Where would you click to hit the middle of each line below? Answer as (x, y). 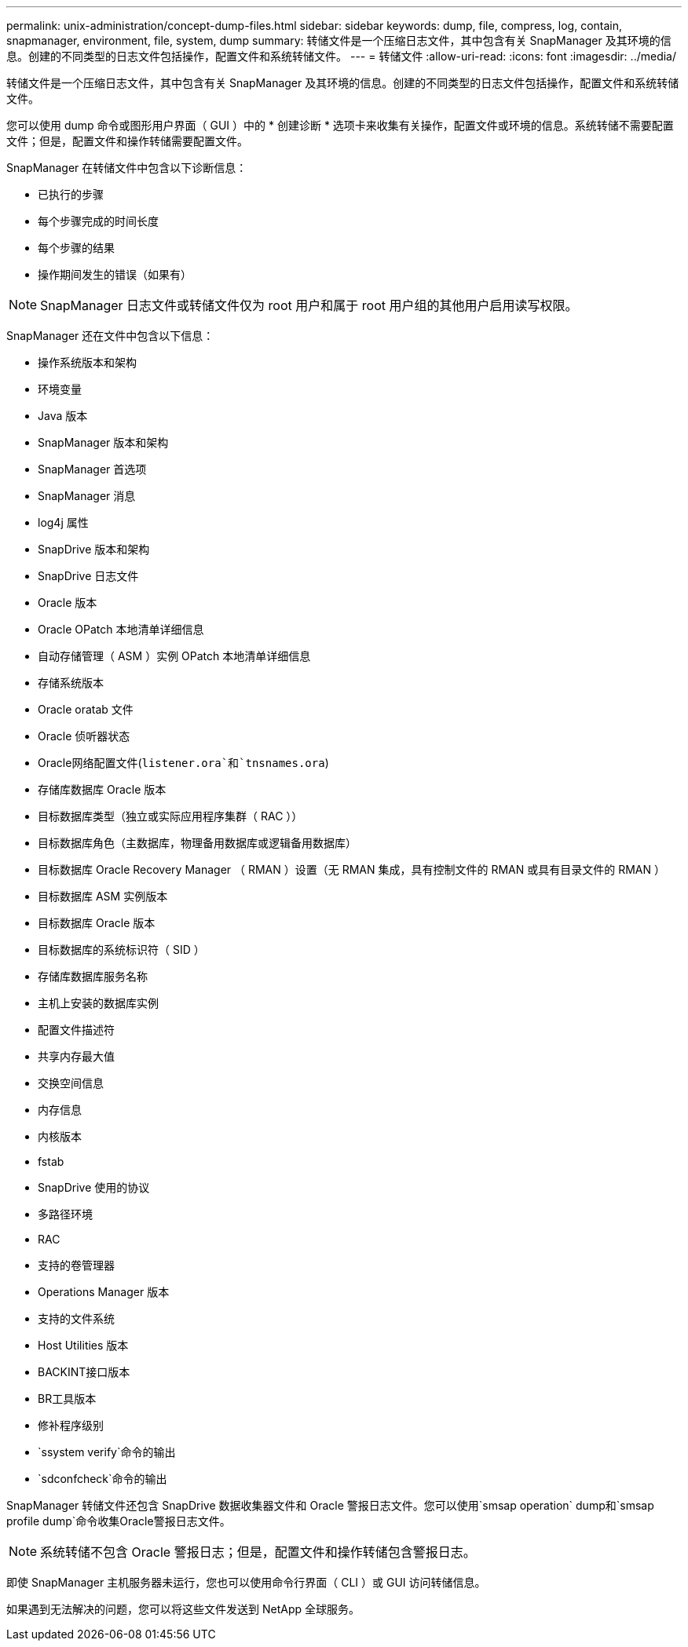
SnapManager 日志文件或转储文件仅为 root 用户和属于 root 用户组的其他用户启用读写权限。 (309, 305)
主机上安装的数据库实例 (98, 1003)
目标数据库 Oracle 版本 (97, 923)
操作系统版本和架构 (87, 362)
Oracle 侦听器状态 (84, 736)
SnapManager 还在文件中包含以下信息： (110, 336)
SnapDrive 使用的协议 (94, 1187)
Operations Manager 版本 (104, 1292)
